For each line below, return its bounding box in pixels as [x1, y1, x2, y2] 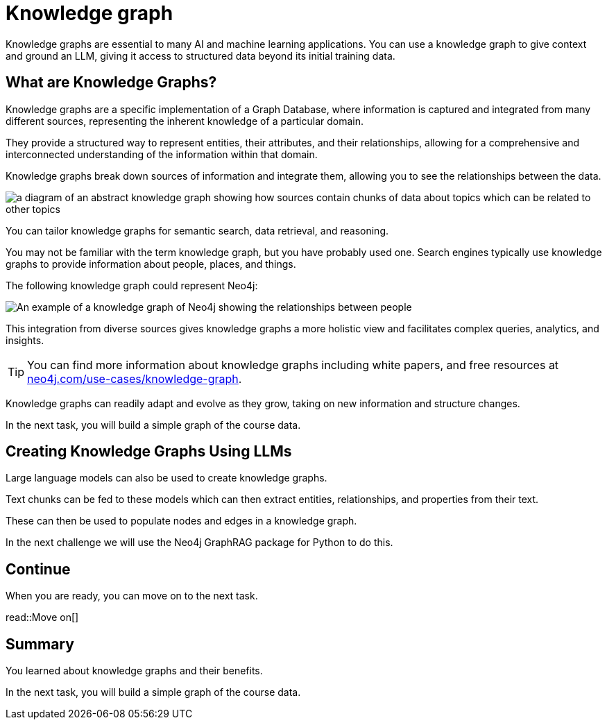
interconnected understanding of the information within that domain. [6, 148, 318, 160]
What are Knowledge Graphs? [6, 74, 217, 92]
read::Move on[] [6, 611, 79, 624]
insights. [6, 334, 44, 346]
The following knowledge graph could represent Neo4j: [6, 279, 258, 291]
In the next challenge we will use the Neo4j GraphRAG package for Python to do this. [6, 536, 393, 549]
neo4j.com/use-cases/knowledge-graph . [27, 371, 242, 386]
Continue [6, 560, 71, 578]
